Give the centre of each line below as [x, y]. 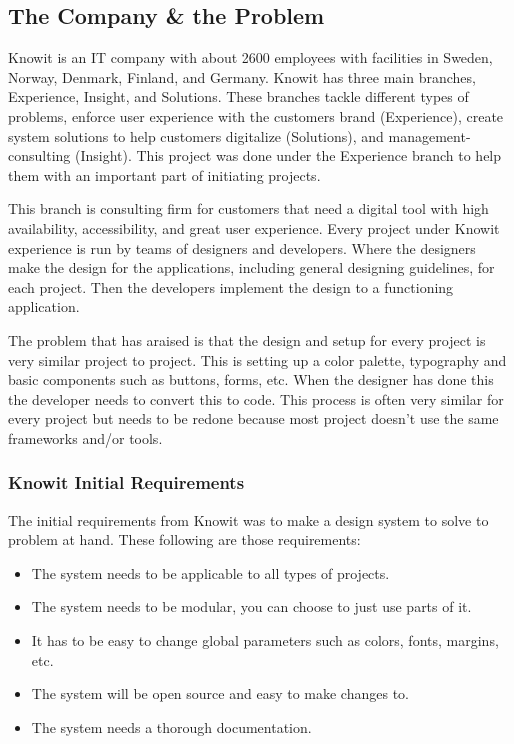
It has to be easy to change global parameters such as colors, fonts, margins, [265, 640]
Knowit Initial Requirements [126, 482]
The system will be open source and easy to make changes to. [220, 693]
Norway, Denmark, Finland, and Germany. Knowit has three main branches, [242, 76]
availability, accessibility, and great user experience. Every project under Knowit [254, 227]
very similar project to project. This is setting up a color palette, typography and [257, 359]
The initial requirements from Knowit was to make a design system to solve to [248, 519]
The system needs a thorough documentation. [171, 726]
